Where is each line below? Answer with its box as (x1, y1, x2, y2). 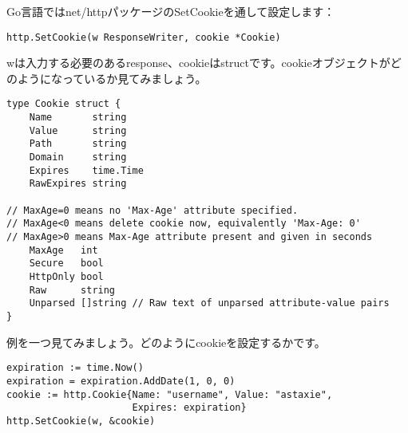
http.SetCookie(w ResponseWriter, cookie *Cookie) (6, 31, 281, 43)
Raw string (29, 284, 116, 296)
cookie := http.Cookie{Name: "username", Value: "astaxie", (6, 388, 333, 400)
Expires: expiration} (132, 402, 247, 414)
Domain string (29, 152, 127, 163)
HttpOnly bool (29, 270, 104, 282)
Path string (29, 138, 127, 150)
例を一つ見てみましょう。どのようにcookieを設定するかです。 (6, 333, 326, 350)
